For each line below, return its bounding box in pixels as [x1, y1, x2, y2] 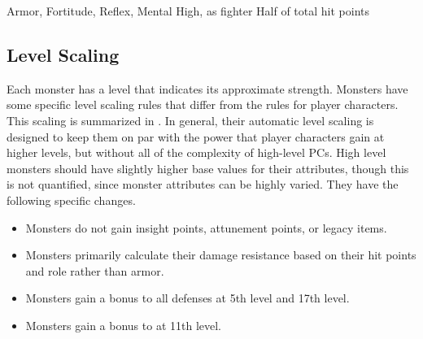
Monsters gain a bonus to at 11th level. [25, 316, 222, 333]
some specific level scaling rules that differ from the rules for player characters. [7, 96, 399, 113]
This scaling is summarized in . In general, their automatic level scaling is [7, 111, 374, 128]
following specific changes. [7, 191, 136, 208]
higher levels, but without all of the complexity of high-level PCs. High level [7, 144, 386, 161]
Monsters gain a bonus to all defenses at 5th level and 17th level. [25, 289, 350, 306]
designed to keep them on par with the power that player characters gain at [7, 128, 385, 145]
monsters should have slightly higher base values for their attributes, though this [7, 159, 409, 176]
